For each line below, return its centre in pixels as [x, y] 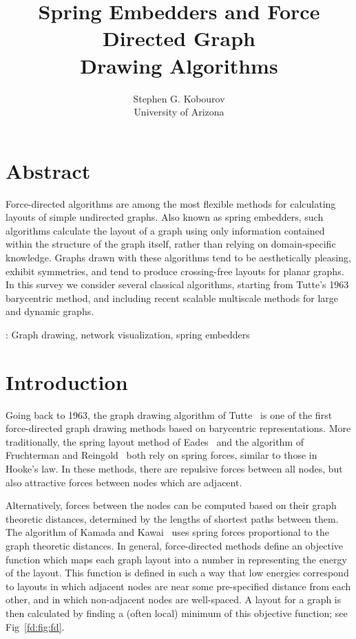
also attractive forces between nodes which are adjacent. [124, 482]
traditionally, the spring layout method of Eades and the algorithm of [155, 441]
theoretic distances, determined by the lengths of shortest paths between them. [172, 518]
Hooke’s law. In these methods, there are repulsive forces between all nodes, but [174, 469]
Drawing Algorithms [179, 65]
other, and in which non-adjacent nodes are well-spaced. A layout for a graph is [174, 599]
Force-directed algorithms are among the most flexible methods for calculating [171, 203]
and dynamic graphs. [50, 311]
